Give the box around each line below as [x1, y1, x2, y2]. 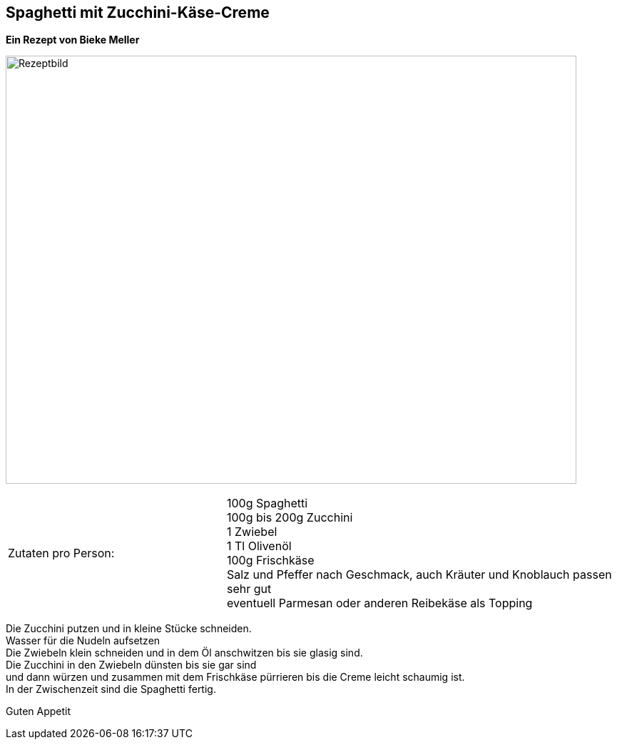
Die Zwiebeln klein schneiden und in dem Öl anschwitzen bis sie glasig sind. [6, 647, 363, 659]
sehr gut [226, 582, 272, 597]
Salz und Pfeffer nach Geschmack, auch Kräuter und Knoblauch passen [226, 567, 612, 582]
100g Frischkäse [226, 553, 315, 568]
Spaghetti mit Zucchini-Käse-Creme [6, 4, 270, 21]
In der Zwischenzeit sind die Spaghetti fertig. [6, 683, 216, 696]
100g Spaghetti [226, 496, 308, 511]
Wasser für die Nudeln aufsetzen [6, 634, 160, 647]
